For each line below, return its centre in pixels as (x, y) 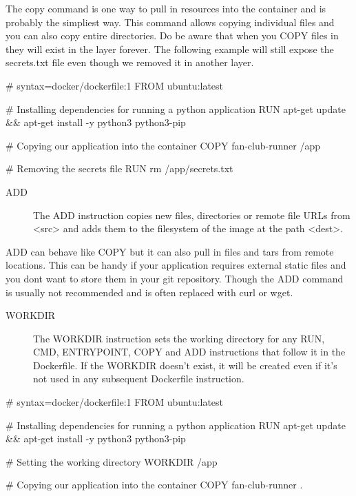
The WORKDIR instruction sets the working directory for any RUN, (179, 338)
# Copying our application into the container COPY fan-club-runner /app (163, 145)
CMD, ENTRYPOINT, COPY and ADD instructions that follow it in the (189, 352)
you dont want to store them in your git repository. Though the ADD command (175, 278)
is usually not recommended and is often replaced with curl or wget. (149, 292)
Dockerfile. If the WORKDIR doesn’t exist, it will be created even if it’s (185, 365)
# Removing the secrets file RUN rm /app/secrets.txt (119, 168)
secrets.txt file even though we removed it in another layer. (130, 62)
